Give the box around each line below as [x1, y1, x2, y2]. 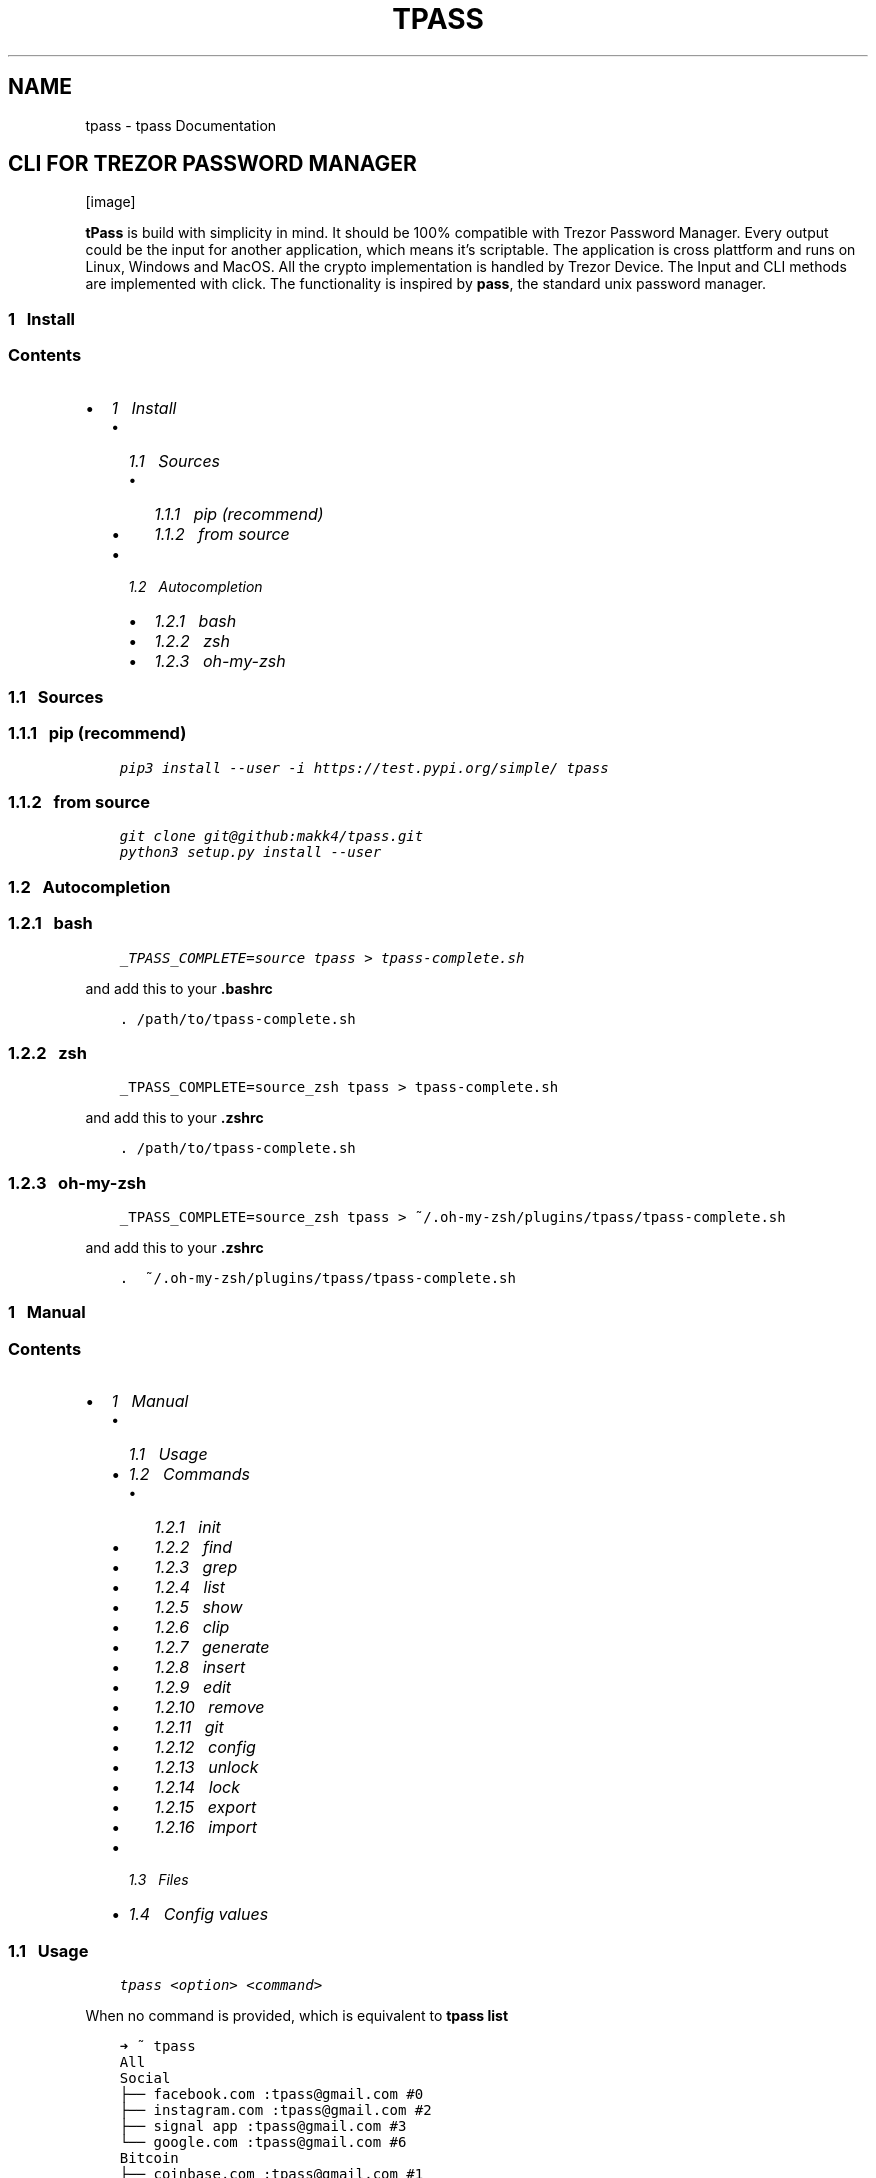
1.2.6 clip [154, 1617, 230, 1638]
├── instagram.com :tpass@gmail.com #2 [119, 2101, 432, 2118]
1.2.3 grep [154, 1557, 238, 1578]
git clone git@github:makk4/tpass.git [119, 828, 424, 845]
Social [119, 2069, 171, 2086]
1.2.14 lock [154, 1777, 241, 1798]
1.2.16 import [154, 1817, 258, 1838]
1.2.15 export [154, 1797, 257, 1818]
